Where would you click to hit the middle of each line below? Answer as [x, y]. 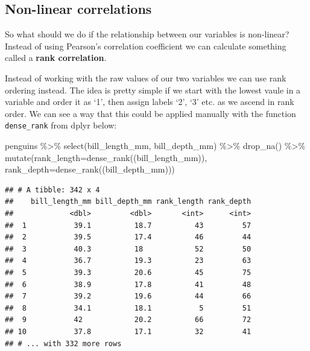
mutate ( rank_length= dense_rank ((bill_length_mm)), [106, 157]
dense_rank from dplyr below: [61, 125]
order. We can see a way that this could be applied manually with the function [150, 113]
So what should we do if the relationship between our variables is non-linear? [147, 34]
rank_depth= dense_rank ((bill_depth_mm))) [90, 169]
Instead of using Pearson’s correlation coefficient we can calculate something [146, 46]
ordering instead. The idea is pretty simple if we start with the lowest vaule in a [153, 90]
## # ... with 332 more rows [63, 343]
